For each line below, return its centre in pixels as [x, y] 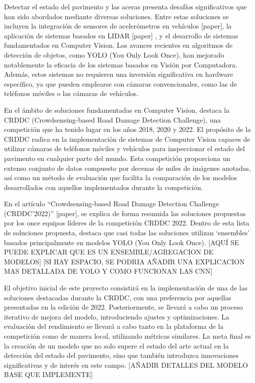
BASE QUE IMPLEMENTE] [48, 374]
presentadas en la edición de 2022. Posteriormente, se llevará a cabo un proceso [124, 307]
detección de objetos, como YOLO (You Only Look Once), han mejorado [114, 54]
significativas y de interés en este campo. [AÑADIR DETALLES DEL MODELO [126, 365]
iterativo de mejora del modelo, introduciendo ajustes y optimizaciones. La [117, 316]
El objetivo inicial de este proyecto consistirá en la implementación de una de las [126, 288]
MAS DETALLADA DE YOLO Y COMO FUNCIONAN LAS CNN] [108, 271]
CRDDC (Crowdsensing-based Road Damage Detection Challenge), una [112, 119]
